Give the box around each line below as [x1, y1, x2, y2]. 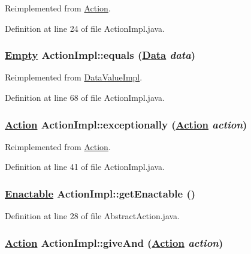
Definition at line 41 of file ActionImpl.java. [5, 160, 165, 173]
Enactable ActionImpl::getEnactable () [5, 186, 196, 201]
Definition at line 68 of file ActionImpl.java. [5, 91, 165, 103]
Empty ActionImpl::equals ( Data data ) [5, 47, 196, 62]
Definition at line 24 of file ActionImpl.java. [5, 22, 165, 34]
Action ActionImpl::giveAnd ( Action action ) [5, 235, 223, 250]
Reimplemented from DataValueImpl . [5, 71, 143, 83]
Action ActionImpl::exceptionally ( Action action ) [5, 116, 247, 132]
